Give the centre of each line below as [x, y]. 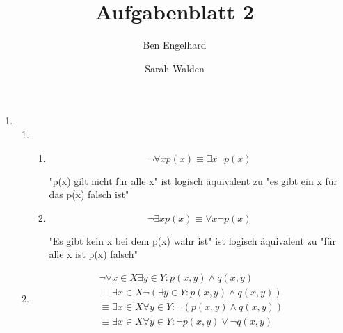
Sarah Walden [175, 68]
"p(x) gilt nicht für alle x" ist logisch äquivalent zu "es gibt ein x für [193, 180]
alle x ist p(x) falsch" [93, 254]
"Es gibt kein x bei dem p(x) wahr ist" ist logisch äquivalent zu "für [192, 240]
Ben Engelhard [175, 45]
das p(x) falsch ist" [89, 194]
